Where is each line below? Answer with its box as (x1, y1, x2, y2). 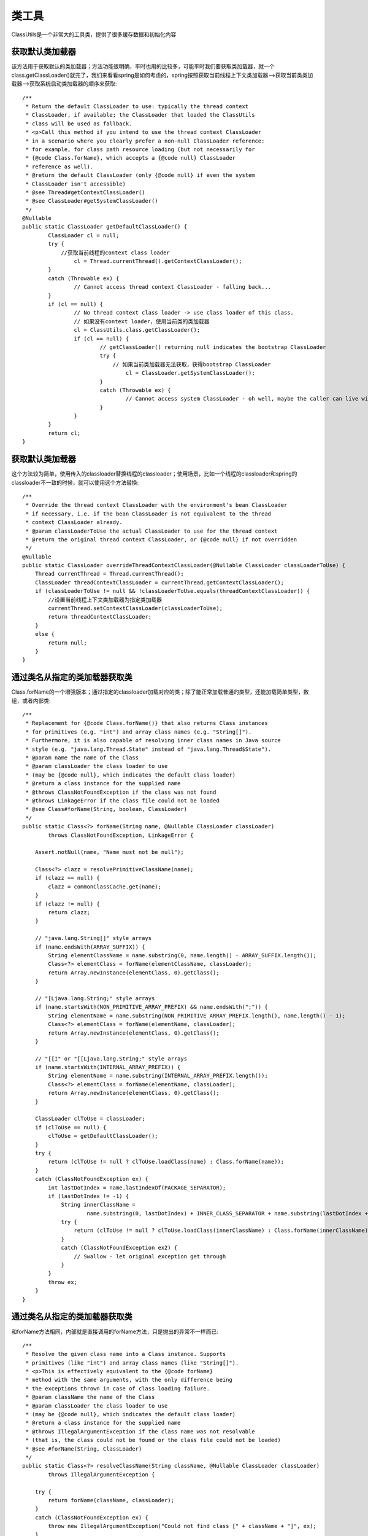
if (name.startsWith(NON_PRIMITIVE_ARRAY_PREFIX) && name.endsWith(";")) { (34, 1003, 268, 1011)
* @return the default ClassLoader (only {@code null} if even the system (25, 172, 255, 179)
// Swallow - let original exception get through (74, 1253, 226, 1260)
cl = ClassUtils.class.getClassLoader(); (74, 326, 201, 334)
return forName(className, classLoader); (48, 1497, 175, 1503)
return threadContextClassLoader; (48, 613, 152, 621)
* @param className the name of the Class (25, 1393, 155, 1401)
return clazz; (48, 909, 91, 916)
